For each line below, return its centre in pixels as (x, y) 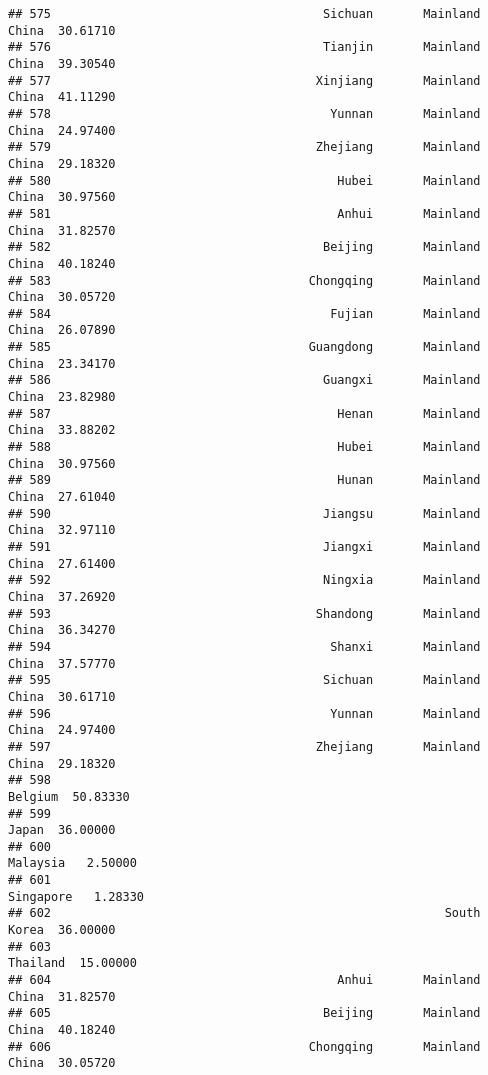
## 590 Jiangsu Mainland (244, 513)
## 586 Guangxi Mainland (244, 380)
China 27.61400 (62, 563)
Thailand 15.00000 (72, 963)
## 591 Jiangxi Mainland (244, 547)
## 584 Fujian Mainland (244, 313)
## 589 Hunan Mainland (244, 480)
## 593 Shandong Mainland (244, 613)
